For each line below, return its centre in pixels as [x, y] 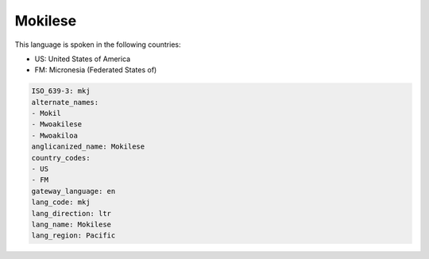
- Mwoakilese [57, 124]
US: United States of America [83, 59]
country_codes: [61, 158]
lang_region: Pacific [73, 236]
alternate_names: [65, 102]
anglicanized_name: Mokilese [88, 147]
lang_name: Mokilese [71, 224]
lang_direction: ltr [71, 213]
